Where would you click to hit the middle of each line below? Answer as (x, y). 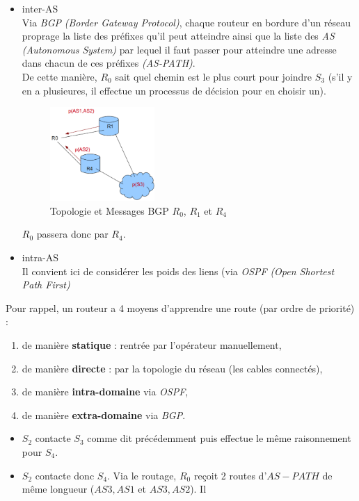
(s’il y (340, 76)
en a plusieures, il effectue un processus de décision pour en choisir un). (174, 90)
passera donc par (72, 234)
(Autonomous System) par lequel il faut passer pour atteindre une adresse (179, 49)
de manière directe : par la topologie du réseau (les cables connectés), (172, 368)
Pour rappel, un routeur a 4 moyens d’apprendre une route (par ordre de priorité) (180, 307)
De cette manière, (59, 76)
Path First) (46, 285)
